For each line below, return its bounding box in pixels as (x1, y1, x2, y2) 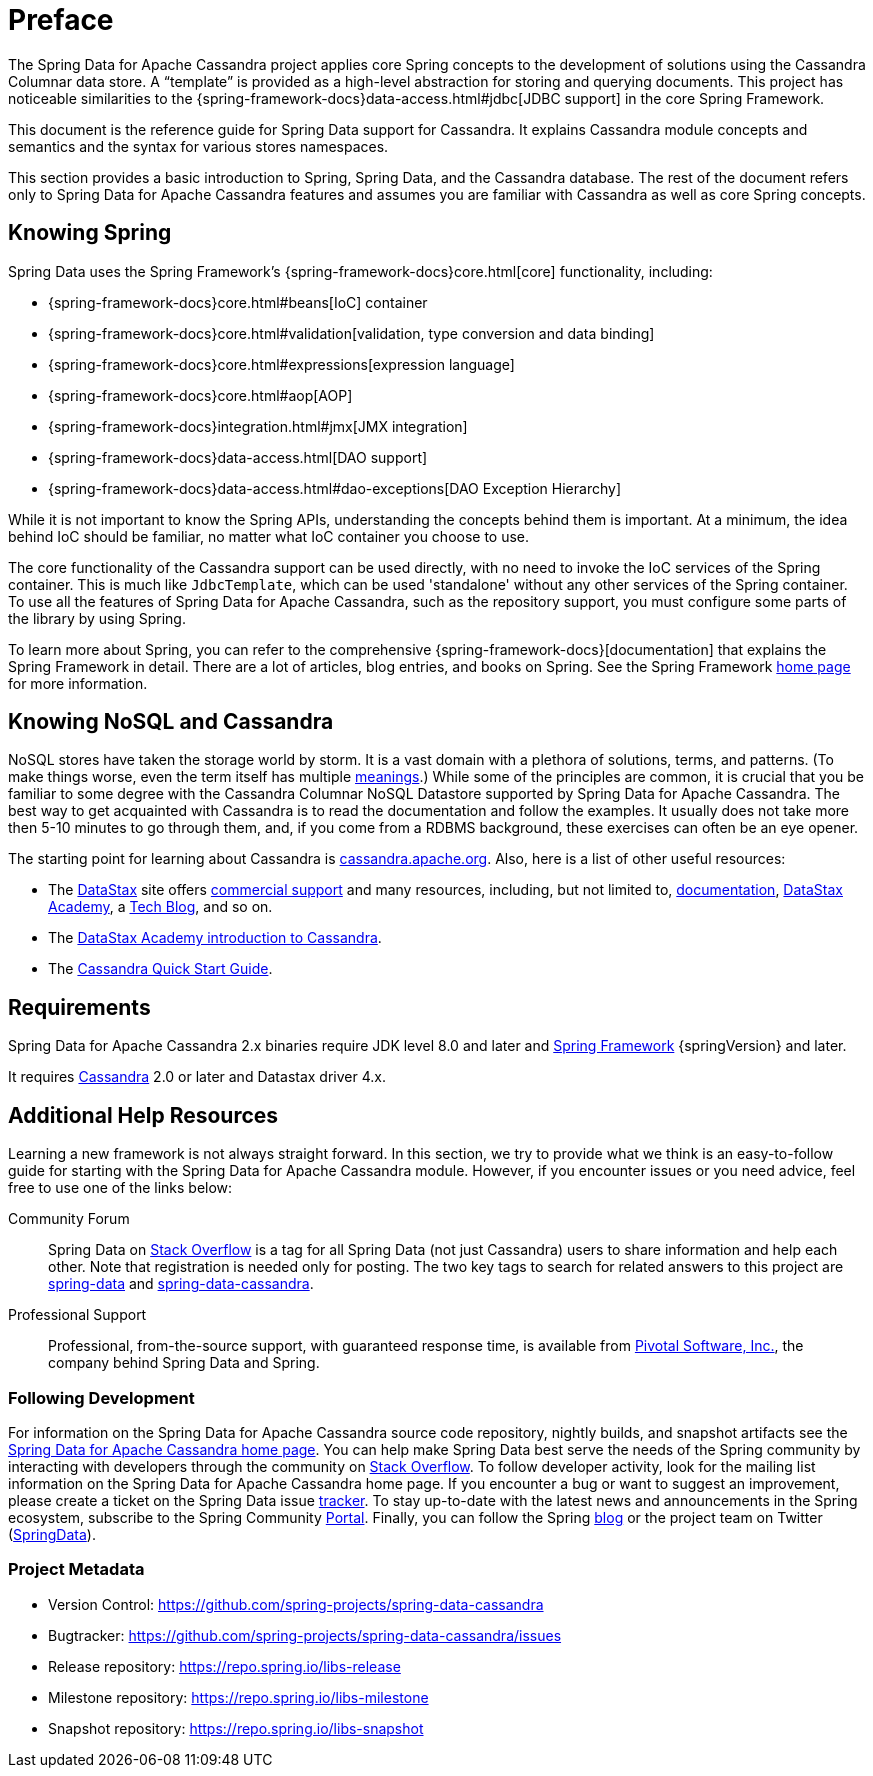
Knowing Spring (8, 220, 172, 246)
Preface (8, 3, 114, 37)
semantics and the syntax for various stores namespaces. (8, 137, 389, 155)
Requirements (8, 994, 151, 1020)
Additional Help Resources (8, 1102, 279, 1128)
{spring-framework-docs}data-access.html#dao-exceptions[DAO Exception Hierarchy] (48, 479, 621, 497)
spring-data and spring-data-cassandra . (48, 1275, 314, 1293)
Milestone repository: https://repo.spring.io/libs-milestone (48, 1688, 429, 1706)
